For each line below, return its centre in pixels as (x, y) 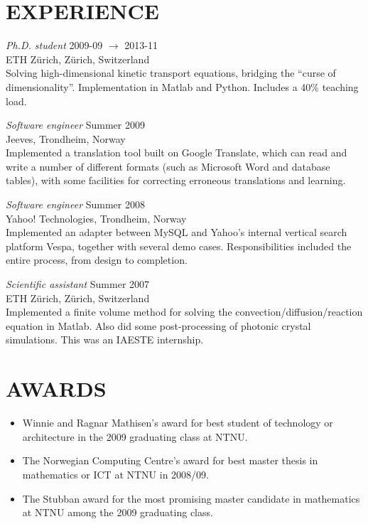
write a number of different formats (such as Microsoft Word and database (168, 166)
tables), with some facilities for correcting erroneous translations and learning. (176, 180)
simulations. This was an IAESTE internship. (105, 339)
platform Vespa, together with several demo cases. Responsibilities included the (179, 246)
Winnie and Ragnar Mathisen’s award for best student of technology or (178, 423)
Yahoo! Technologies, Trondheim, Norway (96, 218)
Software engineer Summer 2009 (75, 125)
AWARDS (56, 389)
